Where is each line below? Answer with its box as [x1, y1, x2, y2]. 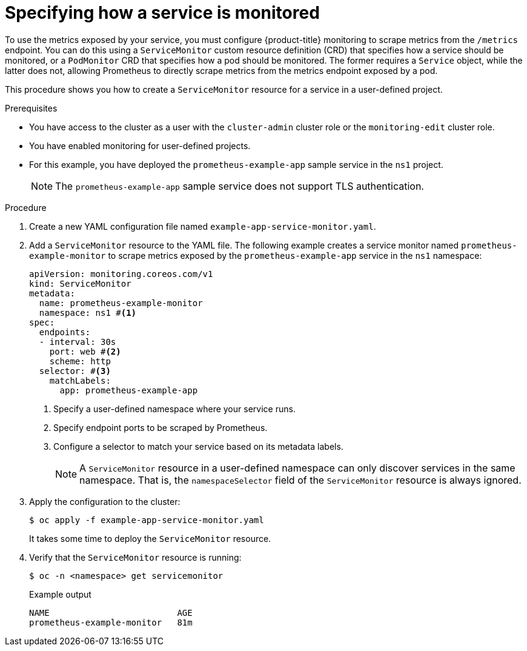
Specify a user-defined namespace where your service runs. [53, 403, 296, 414]
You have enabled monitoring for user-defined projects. [29, 140, 251, 151]
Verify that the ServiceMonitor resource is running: [29, 552, 242, 563]
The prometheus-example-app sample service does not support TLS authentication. [55, 179, 424, 192]
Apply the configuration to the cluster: [29, 496, 181, 507]
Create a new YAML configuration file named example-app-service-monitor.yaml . [29, 221, 376, 232]
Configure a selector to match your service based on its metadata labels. [53, 441, 343, 452]
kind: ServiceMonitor [29, 278, 131, 289]
